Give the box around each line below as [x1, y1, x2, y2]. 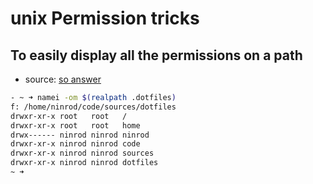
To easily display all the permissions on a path [10, 47, 303, 64]
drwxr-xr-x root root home [10, 120, 141, 131]
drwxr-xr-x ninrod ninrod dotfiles [10, 158, 159, 168]
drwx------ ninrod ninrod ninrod [10, 130, 150, 140]
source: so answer [24, 73, 102, 85]
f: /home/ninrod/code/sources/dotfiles [10, 102, 177, 112]
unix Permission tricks [10, 7, 200, 30]
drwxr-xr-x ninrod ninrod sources [10, 148, 155, 159]
